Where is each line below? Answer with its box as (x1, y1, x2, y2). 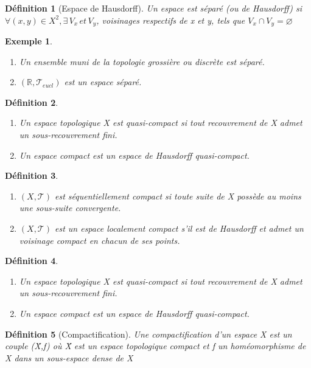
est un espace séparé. (64, 75, 142, 88)
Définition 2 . (5, 95, 58, 108)
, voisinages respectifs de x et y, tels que (96, 13, 245, 26)
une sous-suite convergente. (19, 201, 121, 214)
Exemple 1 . (5, 35, 52, 47)
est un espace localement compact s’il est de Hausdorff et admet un (54, 221, 304, 234)
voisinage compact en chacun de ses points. (19, 234, 180, 246)
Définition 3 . (5, 169, 58, 182)
